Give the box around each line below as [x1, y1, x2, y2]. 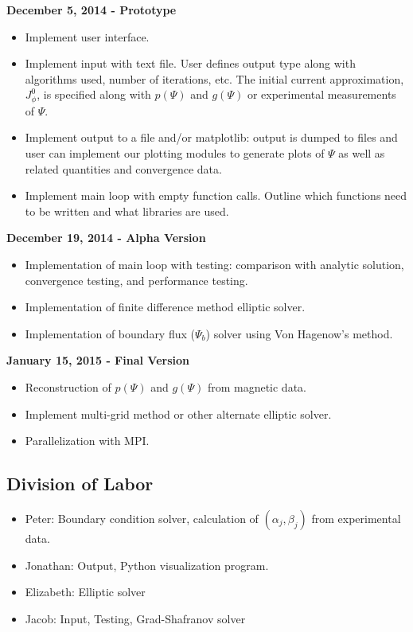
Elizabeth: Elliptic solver [25, 583, 146, 600]
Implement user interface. [25, 28, 150, 45]
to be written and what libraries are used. [25, 202, 229, 219]
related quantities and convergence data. [25, 160, 222, 177]
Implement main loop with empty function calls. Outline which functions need [25, 187, 407, 204]
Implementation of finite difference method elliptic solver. [25, 298, 306, 315]
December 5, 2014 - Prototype [6, 2, 177, 18]
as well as [338, 145, 385, 162]
